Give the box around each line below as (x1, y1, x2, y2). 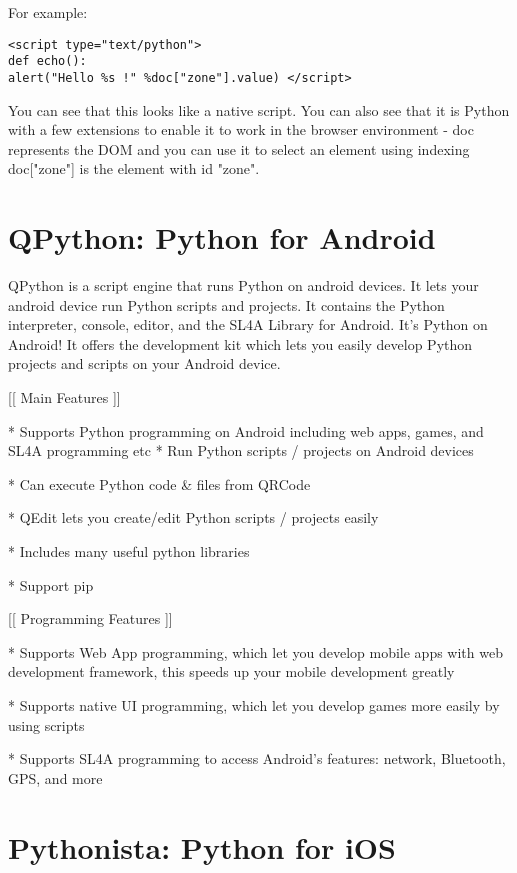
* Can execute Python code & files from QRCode (8, 473, 311, 494)
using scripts (8, 714, 85, 735)
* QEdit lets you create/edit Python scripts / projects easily (8, 507, 379, 528)
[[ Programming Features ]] (8, 608, 173, 629)
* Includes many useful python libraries (8, 541, 250, 561)
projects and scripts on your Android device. (8, 353, 281, 374)
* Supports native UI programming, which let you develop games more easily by (8, 694, 500, 715)
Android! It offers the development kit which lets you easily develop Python (8, 333, 473, 354)
